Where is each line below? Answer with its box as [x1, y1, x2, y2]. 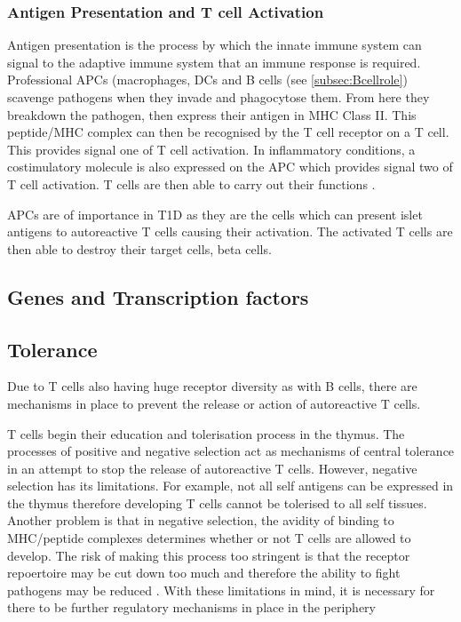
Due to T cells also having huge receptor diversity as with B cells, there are [7, 377, 417, 395]
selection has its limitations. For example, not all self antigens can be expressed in [7, 476, 454, 495]
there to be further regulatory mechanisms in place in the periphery [7, 598, 377, 617]
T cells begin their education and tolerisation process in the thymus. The [7, 424, 405, 443]
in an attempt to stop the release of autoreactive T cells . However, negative [7, 459, 417, 477]
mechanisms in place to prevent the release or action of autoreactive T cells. [7, 394, 421, 412]
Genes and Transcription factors [7, 283, 309, 310]
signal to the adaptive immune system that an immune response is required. [7, 52, 421, 71]
